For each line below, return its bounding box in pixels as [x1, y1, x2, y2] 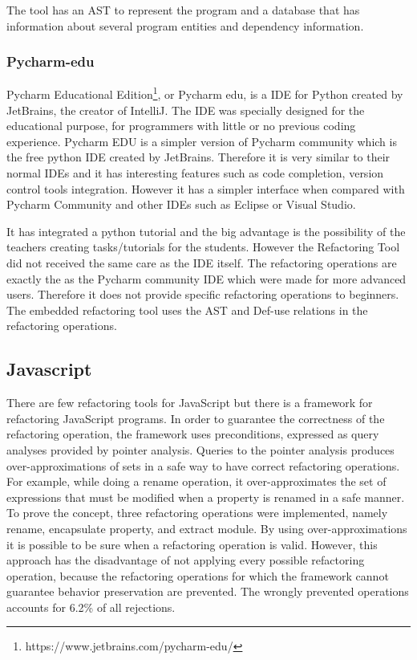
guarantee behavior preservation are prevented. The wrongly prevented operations [6, 583, 409, 600]
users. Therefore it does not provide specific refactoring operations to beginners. [6, 286, 399, 303]
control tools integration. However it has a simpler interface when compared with [6, 180, 405, 197]
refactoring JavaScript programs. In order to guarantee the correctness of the [6, 409, 385, 426]
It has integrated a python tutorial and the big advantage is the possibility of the [6, 222, 406, 239]
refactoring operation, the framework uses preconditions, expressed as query [6, 426, 379, 442]
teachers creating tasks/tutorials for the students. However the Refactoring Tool [6, 238, 400, 255]
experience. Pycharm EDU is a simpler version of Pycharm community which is [6, 132, 397, 149]
